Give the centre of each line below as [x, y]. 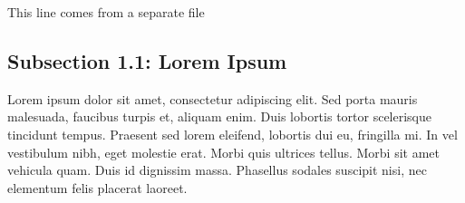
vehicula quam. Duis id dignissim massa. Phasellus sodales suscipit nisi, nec [217, 170]
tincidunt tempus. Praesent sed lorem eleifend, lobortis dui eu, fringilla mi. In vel [232, 134]
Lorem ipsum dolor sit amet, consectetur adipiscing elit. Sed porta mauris [213, 98]
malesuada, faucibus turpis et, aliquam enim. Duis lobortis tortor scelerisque [220, 116]
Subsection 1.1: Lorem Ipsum [147, 60]
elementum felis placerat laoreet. [97, 187]
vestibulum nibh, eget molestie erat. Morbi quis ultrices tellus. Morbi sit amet [224, 152]
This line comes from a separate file [106, 12]
